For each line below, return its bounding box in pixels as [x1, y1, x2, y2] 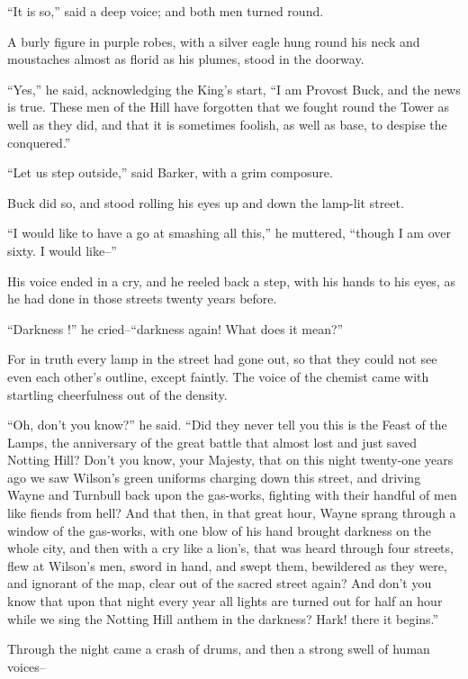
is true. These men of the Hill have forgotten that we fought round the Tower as [7, 97, 450, 116]
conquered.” [7, 132, 71, 151]
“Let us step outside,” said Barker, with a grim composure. [7, 163, 333, 182]
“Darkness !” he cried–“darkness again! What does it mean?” [7, 319, 344, 338]
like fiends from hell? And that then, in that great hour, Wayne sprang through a [7, 503, 456, 522]
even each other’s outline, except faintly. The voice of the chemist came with [7, 367, 429, 385]
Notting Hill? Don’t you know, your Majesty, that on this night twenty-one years [7, 450, 454, 469]
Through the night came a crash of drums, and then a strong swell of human [7, 639, 430, 658]
